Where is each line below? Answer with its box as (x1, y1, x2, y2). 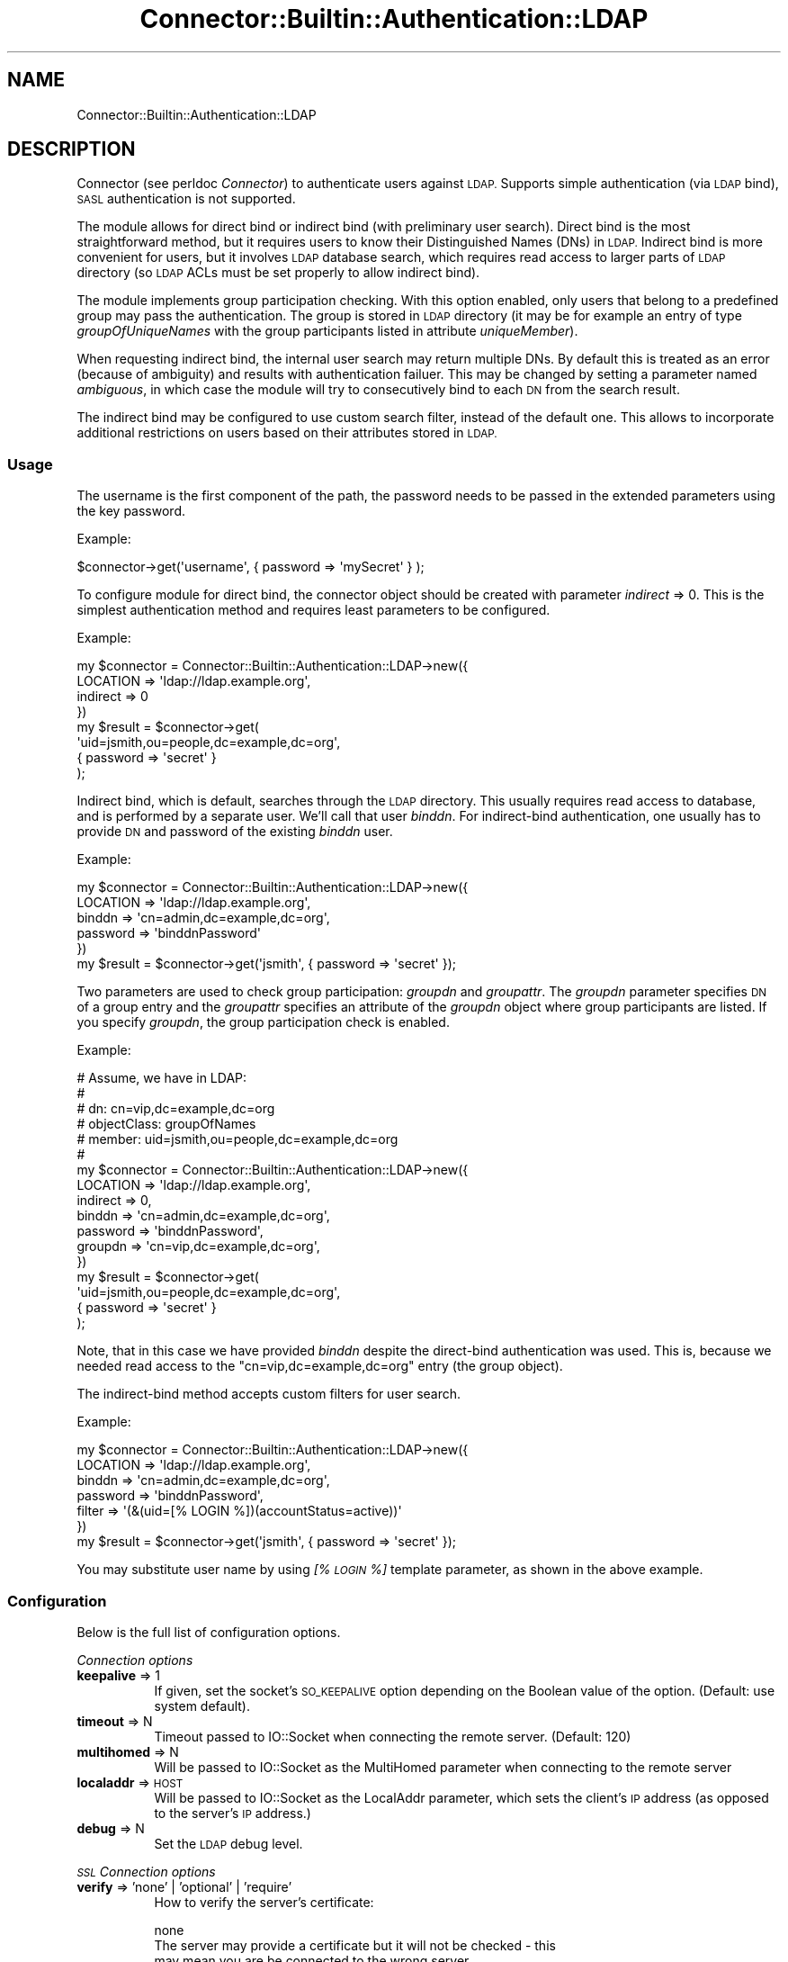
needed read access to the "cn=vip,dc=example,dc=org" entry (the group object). (76, 1358, 563, 1374)
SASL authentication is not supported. (76, 191, 296, 207)
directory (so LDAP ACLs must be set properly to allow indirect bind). (76, 265, 480, 281)
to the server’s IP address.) (154, 1804, 311, 1821)
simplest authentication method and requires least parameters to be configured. (76, 602, 551, 618)
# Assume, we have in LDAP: (76, 1070, 247, 1086)
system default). (154, 1697, 250, 1714)
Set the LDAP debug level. (154, 1835, 303, 1851)
